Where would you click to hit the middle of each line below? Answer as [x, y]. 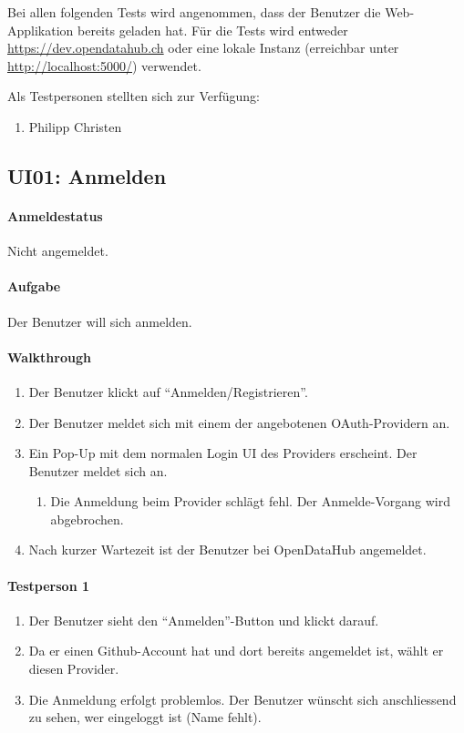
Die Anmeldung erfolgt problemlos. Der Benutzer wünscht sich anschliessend [242, 699]
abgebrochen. [87, 519]
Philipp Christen [75, 126]
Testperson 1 [49, 585]
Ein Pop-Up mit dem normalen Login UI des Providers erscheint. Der [223, 453]
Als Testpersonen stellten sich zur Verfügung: [134, 96]
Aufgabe [34, 286]
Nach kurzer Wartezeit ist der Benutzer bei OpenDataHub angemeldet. [227, 550]
